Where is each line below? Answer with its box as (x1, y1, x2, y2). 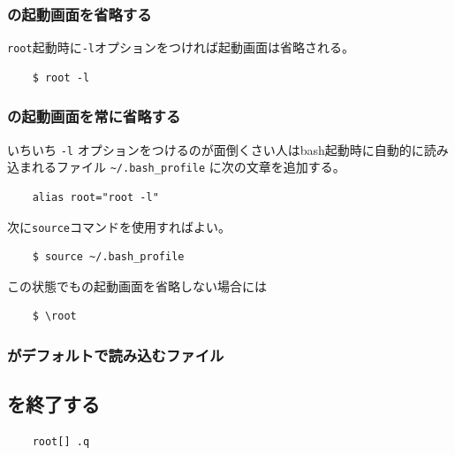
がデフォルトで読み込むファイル (7, 343, 224, 366)
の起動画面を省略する (7, 3, 152, 25)
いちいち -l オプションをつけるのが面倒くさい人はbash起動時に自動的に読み (7, 140, 449, 158)
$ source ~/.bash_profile (32, 251, 185, 264)
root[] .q (32, 436, 90, 449)
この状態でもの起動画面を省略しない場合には (7, 276, 267, 295)
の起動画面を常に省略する (7, 105, 181, 127)
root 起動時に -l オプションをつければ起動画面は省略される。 (7, 38, 354, 57)
